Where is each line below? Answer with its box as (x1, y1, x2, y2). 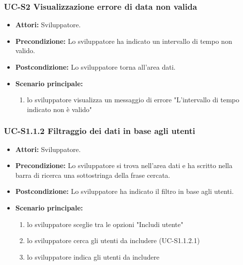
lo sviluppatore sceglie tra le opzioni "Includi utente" (27, 219, 184, 229)
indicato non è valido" (27, 104, 92, 114)
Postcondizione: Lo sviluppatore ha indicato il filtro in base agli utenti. (15, 186, 234, 196)
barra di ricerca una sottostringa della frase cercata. (15, 170, 170, 180)
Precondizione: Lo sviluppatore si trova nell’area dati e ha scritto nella (15, 160, 233, 170)
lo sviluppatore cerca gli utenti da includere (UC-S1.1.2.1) (27, 235, 200, 246)
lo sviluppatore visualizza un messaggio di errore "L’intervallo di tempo (27, 95, 240, 105)
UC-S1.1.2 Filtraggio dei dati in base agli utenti (4, 125, 195, 137)
